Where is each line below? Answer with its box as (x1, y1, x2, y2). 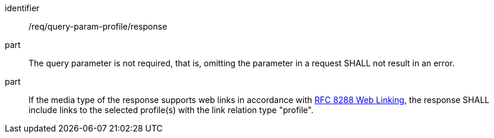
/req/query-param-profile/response (29, 21, 168, 31)
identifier (5, 3, 40, 13)
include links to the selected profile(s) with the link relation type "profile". (29, 105, 314, 115)
